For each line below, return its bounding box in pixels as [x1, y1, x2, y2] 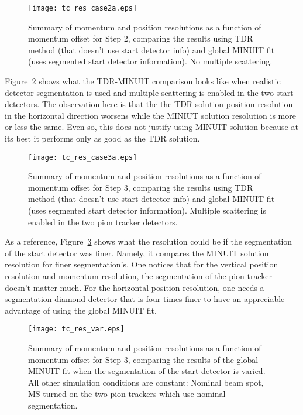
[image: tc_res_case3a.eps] [28, 153, 137, 162]
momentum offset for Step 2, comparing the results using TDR [28, 32, 253, 44]
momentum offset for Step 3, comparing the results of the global [28, 353, 259, 365]
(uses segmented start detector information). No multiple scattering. [28, 55, 273, 67]
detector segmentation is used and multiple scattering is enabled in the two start [5, 86, 294, 98]
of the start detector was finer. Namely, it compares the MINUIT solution [5, 246, 269, 259]
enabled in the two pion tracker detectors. [28, 215, 178, 228]
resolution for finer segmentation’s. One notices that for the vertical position [5, 258, 278, 270]
